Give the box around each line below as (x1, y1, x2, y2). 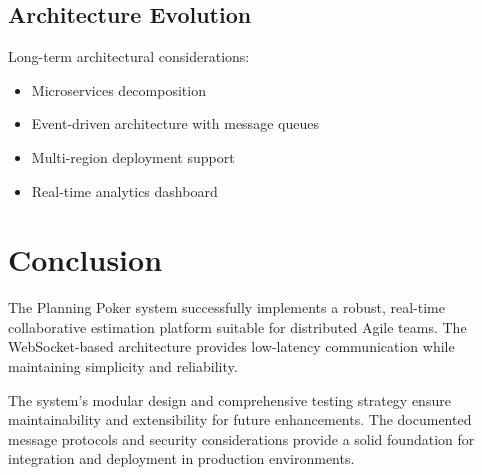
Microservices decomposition (31, 79, 206, 100)
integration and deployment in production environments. (8, 448, 355, 469)
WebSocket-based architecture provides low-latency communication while (8, 336, 455, 357)
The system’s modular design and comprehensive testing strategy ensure (8, 389, 451, 410)
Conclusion (8, 239, 163, 280)
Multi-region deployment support (31, 146, 235, 167)
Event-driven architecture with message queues (31, 113, 319, 134)
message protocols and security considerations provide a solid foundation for (8, 428, 475, 449)
